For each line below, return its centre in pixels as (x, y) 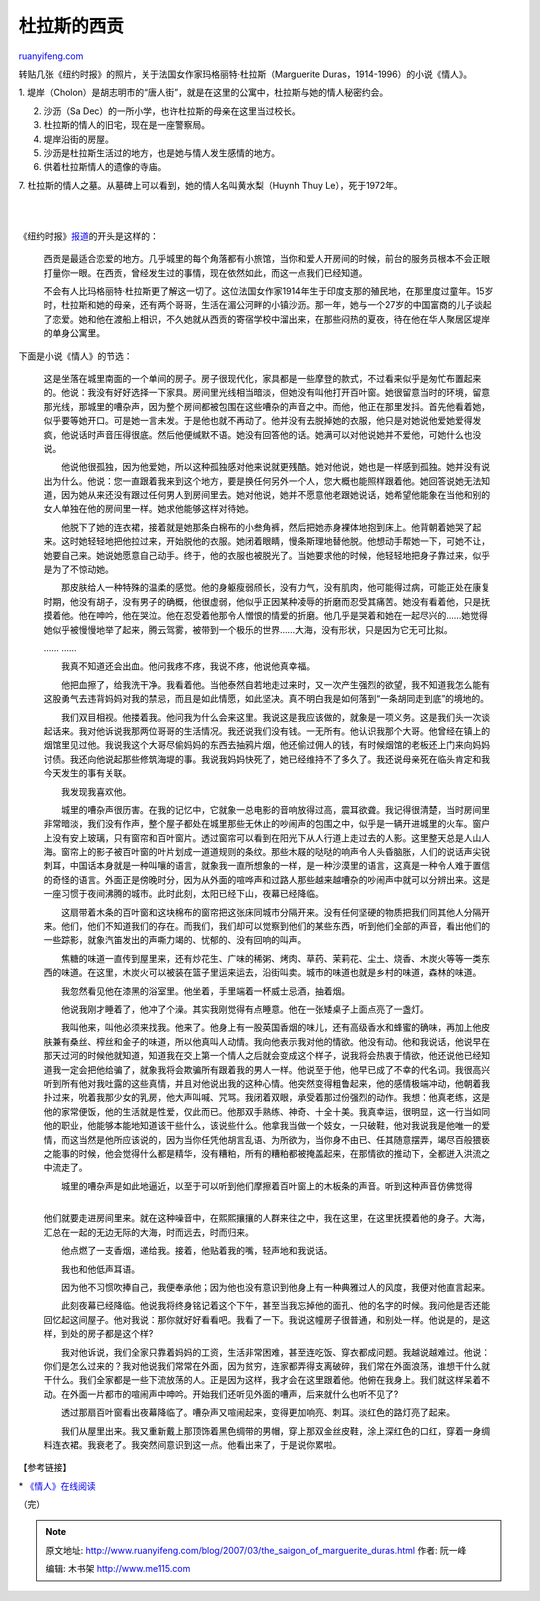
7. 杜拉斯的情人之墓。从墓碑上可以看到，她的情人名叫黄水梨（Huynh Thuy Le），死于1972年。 (211, 185)
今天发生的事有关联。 (87, 773)
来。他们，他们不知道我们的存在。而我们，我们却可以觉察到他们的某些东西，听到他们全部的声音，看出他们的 (266, 926)
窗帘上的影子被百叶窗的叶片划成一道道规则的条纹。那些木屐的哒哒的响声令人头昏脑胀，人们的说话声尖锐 (275, 852)
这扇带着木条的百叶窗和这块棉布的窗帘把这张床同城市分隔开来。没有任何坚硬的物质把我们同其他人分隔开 (275, 912)
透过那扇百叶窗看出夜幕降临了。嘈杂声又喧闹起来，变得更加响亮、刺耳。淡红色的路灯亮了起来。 (257, 1412)
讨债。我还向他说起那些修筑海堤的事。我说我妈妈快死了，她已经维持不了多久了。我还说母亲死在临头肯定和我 (266, 759)
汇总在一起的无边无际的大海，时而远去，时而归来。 (148, 1232)
